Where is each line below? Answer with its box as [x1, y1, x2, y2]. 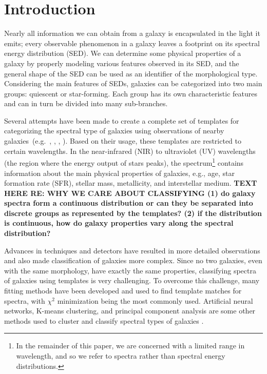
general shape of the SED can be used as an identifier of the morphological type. [4, 68, 258, 78]
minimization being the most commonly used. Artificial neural [57, 295, 253, 306]
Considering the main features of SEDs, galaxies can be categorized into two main [4, 78, 262, 89]
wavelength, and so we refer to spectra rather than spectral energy [16, 350, 225, 361]
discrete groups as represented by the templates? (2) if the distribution [4, 207, 262, 218]
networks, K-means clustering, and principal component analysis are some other [4, 305, 256, 316]
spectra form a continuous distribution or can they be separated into [4, 198, 253, 208]
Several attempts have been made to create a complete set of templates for [4, 115, 239, 126]
